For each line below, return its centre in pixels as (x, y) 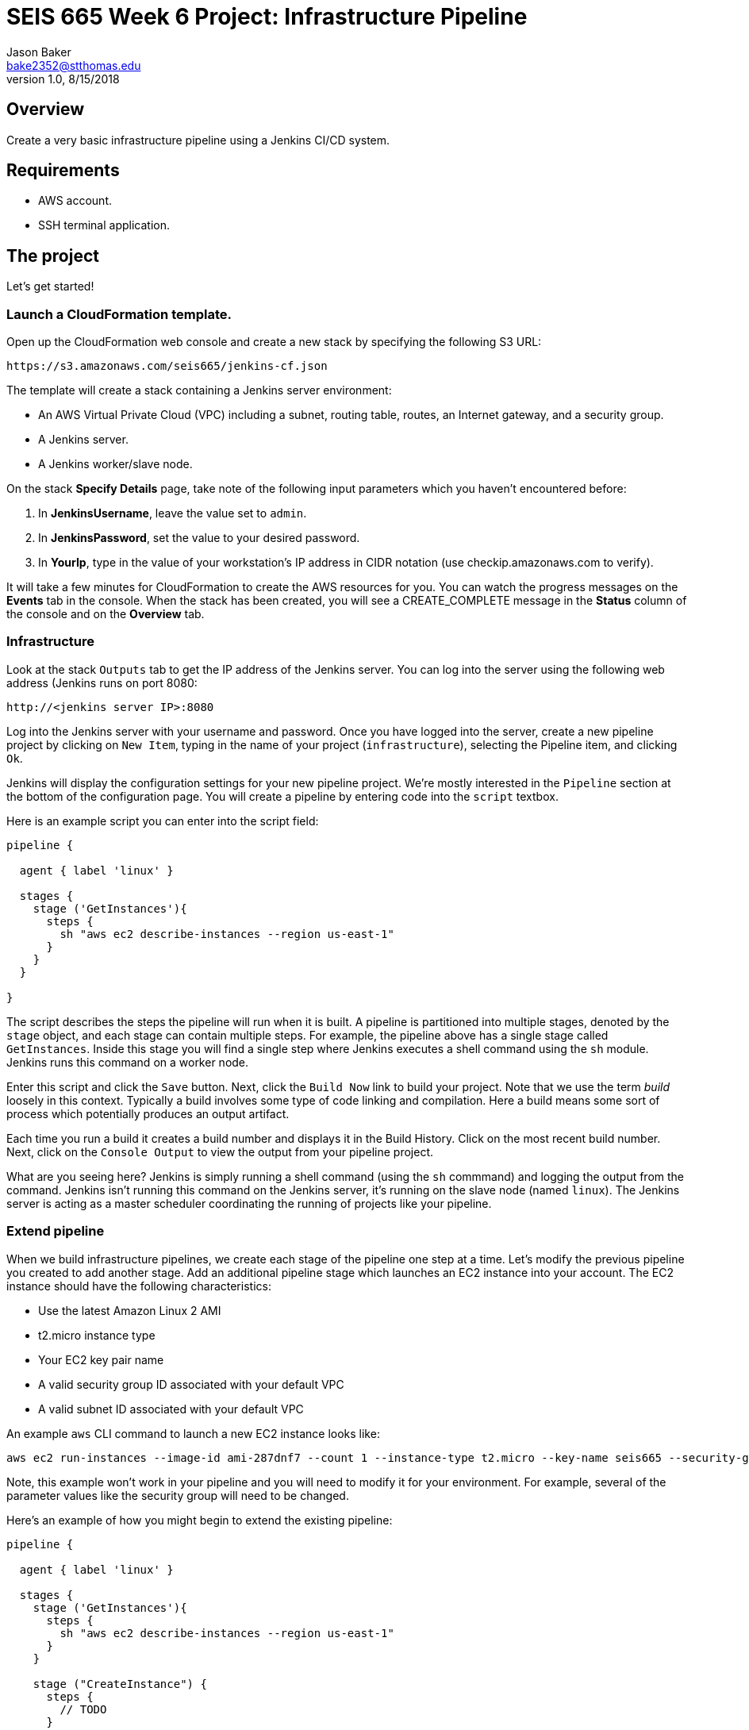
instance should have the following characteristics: (139, 1286)
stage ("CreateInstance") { (120, 1684)
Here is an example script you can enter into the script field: (163, 821)
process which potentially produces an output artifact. (148, 1113)
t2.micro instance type (97, 1335)
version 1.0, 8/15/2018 (63, 79)
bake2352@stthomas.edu (74, 65)
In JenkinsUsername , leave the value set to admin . (173, 513)
